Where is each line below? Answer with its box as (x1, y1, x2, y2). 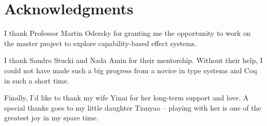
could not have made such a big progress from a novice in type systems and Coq (4, 65, 257, 75)
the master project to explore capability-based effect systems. (4, 37, 197, 48)
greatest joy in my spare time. (4, 112, 99, 123)
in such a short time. (4, 75, 69, 86)
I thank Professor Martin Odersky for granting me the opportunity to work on (4, 28, 251, 38)
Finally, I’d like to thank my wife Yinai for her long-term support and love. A (4, 92, 249, 103)
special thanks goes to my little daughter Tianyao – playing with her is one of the (4, 102, 261, 113)
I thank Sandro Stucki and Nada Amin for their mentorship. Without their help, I (4, 55, 263, 66)
